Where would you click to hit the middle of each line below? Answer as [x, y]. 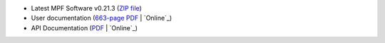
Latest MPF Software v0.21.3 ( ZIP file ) [86, 8]
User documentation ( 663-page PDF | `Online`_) [102, 18]
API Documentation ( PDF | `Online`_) [84, 27]
